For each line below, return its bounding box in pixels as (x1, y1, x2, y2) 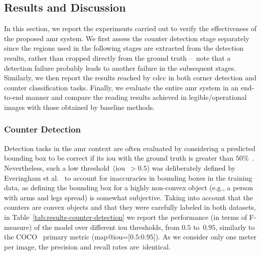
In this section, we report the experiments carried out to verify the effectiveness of (4, 23, 257, 34)
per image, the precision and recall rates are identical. (4, 241, 171, 251)
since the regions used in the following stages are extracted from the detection (4, 43, 244, 53)
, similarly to (215, 221, 255, 232)
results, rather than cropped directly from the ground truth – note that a (4, 52, 231, 63)
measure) (4, 221, 32, 232)
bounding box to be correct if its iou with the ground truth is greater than (4, 153, 234, 163)
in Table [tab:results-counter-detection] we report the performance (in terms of (4, 211, 247, 222)
